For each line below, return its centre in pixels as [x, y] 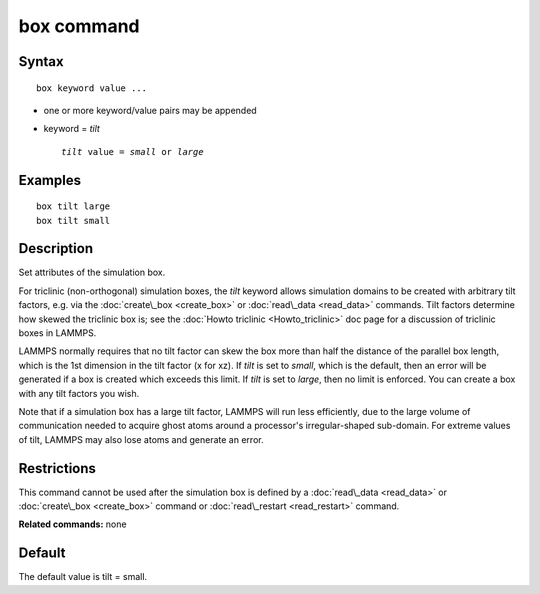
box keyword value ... [92, 88]
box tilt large [73, 206]
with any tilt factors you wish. [79, 393]
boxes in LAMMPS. [57, 333]
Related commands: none [72, 524]
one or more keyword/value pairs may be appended [150, 110]
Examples [50, 180]
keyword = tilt [71, 129]
